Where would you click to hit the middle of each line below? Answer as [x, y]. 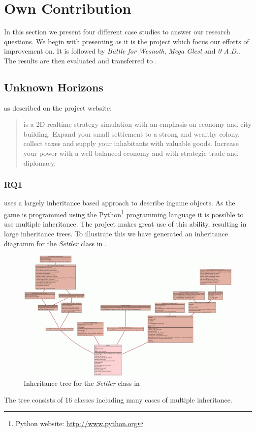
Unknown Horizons [54, 87]
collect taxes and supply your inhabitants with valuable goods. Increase [131, 143]
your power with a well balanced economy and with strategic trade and [131, 153]
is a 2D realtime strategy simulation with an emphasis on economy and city [137, 124]
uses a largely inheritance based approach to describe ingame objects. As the [120, 203]
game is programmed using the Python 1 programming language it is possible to [124, 214]
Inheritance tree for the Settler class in [82, 383]
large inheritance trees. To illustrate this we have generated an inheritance [116, 233]
